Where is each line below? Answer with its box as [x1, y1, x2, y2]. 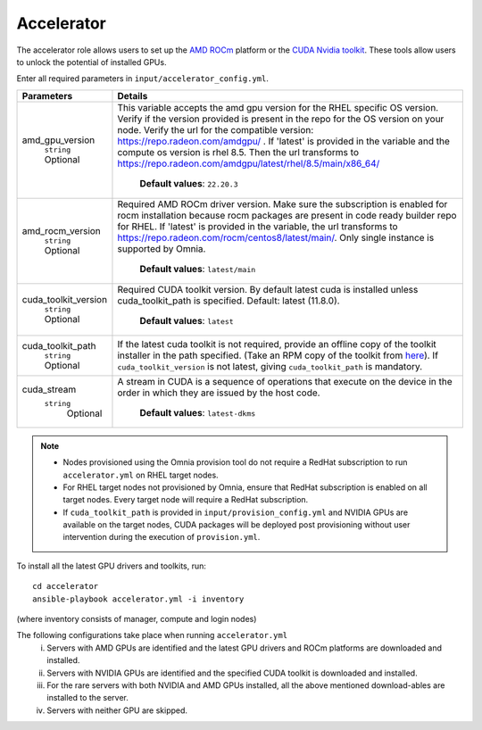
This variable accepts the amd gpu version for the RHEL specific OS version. [117, 101, 439, 113]
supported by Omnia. [117, 242, 206, 254]
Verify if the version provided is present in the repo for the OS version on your [117, 112, 445, 125]
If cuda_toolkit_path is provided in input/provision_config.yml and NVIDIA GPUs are [62, 507, 409, 518]
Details [117, 89, 148, 102]
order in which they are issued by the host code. [117, 386, 320, 399]
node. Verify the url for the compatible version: [117, 123, 314, 136]
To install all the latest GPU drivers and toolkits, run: [16, 560, 207, 571]
